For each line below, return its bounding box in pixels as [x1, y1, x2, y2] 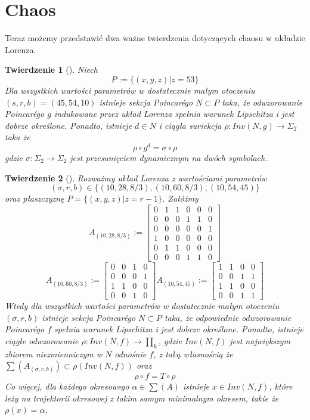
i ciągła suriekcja [159, 119, 222, 131]
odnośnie [114, 347, 147, 360]
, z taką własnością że [153, 347, 233, 360]
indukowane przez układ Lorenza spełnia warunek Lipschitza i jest [54, 107, 294, 120]
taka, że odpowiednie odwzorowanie [164, 311, 292, 323]
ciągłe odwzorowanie [5, 334, 79, 347]
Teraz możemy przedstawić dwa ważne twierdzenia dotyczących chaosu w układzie [5, 32, 305, 44]
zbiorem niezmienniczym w [5, 347, 103, 360]
